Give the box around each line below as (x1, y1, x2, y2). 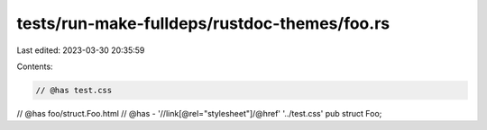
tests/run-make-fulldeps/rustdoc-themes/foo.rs (16, 13, 391, 33)
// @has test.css (35, 85, 113, 95)
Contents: (16, 61, 53, 72)
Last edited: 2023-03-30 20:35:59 (16, 45, 145, 56)
